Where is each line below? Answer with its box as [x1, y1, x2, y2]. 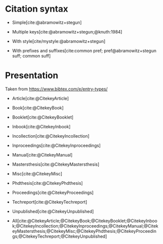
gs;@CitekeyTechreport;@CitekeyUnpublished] [12, 233, 107, 239]
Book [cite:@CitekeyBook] [12, 105, 64, 110]
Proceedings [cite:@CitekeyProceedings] [12, 190, 94, 195]
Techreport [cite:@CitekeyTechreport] [12, 199, 88, 205]
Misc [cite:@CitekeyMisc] [12, 171, 62, 176]
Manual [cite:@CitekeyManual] [12, 152, 73, 157]
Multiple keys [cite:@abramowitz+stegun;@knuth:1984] [12, 29, 123, 35]
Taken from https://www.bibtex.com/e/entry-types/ [5, 86, 108, 92]
